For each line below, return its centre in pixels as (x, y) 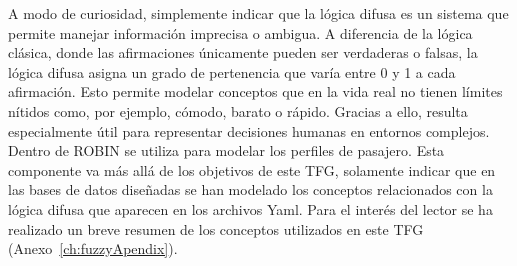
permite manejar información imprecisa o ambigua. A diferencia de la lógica (240, 32)
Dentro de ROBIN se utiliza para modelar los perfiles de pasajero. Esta (226, 150)
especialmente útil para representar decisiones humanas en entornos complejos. (249, 130)
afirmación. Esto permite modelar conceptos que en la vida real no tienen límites (255, 91)
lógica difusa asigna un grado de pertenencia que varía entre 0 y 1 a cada (232, 71)
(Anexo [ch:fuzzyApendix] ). (93, 248)
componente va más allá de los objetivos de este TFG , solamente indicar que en (252, 169)
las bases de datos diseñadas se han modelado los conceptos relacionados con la (250, 189)
